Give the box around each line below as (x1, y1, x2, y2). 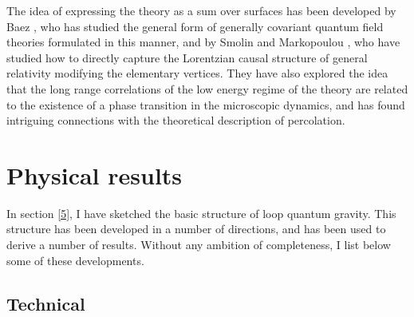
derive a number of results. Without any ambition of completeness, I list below (6, 236, 391, 253)
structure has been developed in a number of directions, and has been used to (6, 220, 386, 237)
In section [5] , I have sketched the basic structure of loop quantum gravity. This (6, 204, 396, 221)
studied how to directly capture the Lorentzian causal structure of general (6, 49, 368, 65)
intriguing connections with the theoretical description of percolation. (6, 112, 345, 129)
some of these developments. (6, 252, 144, 268)
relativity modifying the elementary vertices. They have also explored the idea (6, 65, 388, 81)
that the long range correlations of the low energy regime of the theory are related (6, 80, 408, 97)
